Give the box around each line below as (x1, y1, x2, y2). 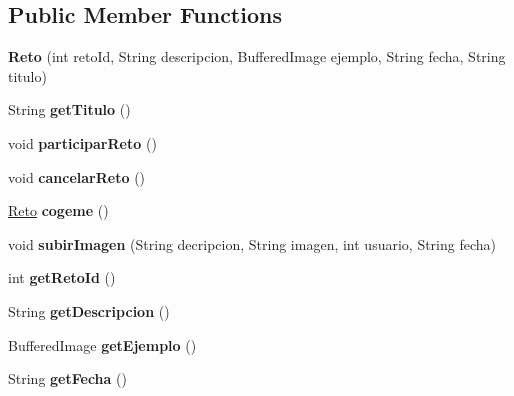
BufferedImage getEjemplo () (8, 334, 197, 355)
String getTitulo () (8, 99, 131, 120)
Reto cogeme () (8, 200, 109, 221)
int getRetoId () (8, 267, 116, 288)
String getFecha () (8, 368, 127, 389)
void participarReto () (8, 132, 157, 153)
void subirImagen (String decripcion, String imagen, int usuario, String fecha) (8, 233, 496, 254)
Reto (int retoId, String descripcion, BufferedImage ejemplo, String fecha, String (8, 46, 506, 67)
